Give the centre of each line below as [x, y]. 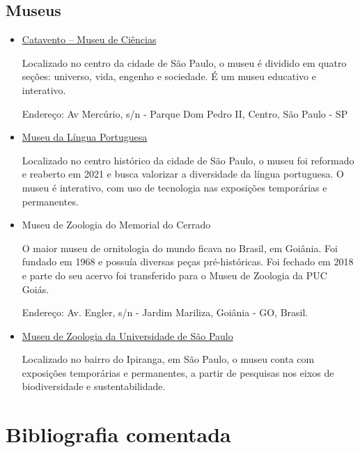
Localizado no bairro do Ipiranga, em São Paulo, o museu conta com [168, 359]
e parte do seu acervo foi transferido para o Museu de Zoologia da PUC [174, 275]
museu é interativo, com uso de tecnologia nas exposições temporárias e [174, 187]
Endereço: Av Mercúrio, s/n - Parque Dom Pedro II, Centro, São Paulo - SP [185, 113]
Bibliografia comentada [118, 434]
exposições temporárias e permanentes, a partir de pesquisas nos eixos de [178, 372]
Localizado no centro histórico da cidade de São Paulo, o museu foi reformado [188, 160]
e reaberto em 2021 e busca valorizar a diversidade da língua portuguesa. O [183, 174]
